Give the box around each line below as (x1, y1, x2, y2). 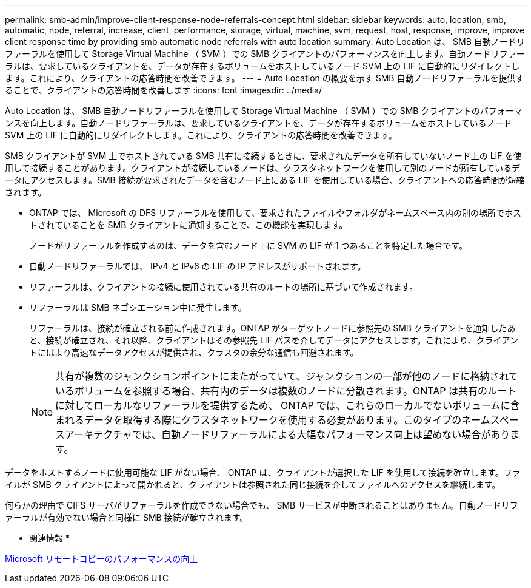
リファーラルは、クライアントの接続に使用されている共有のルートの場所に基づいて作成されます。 (29, 282, 418, 292)
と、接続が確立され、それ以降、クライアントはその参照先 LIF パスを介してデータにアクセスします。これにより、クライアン (29, 335, 518, 345)
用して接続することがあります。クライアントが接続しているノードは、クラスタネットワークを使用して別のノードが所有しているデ (5, 163, 521, 173)
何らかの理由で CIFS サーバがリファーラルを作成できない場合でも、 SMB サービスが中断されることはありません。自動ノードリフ (5, 500, 518, 510)
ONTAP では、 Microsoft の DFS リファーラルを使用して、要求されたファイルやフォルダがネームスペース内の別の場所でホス (29, 208, 522, 218)
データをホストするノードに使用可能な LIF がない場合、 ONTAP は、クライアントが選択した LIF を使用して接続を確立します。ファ (5, 467, 521, 478)
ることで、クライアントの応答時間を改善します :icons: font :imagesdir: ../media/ (5, 85, 322, 95)
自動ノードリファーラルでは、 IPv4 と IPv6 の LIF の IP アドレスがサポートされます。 (29, 261, 366, 271)
